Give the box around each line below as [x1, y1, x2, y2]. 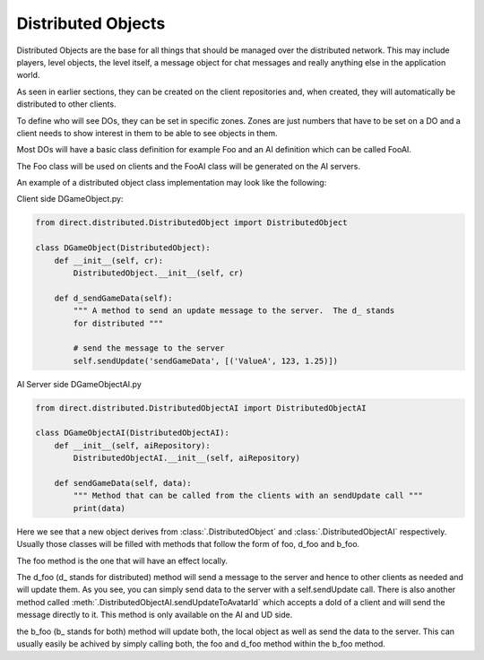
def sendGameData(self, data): [54, 478, 192, 489]
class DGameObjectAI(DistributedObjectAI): [35, 428, 230, 439]
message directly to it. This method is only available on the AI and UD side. [16, 610, 293, 621]
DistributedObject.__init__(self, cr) [73, 268, 244, 278]
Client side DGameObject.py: [16, 194, 124, 204]
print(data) [73, 503, 125, 513]
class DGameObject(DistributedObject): [35, 243, 211, 253]
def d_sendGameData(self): [54, 292, 174, 303]
